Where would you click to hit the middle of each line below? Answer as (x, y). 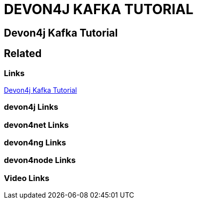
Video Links (27, 178)
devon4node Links (40, 160)
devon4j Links (31, 107)
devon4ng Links (35, 143)
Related (23, 54)
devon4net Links (36, 125)
